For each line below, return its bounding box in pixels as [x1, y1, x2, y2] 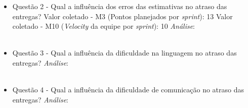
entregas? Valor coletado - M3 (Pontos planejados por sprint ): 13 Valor [12, 11, 233, 21]
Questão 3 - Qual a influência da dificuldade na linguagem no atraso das [12, 47, 237, 58]
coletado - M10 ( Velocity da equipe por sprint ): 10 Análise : [12, 21, 195, 31]
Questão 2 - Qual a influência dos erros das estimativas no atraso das [12, 1, 227, 11]
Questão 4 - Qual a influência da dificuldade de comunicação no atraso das [12, 84, 244, 95]
